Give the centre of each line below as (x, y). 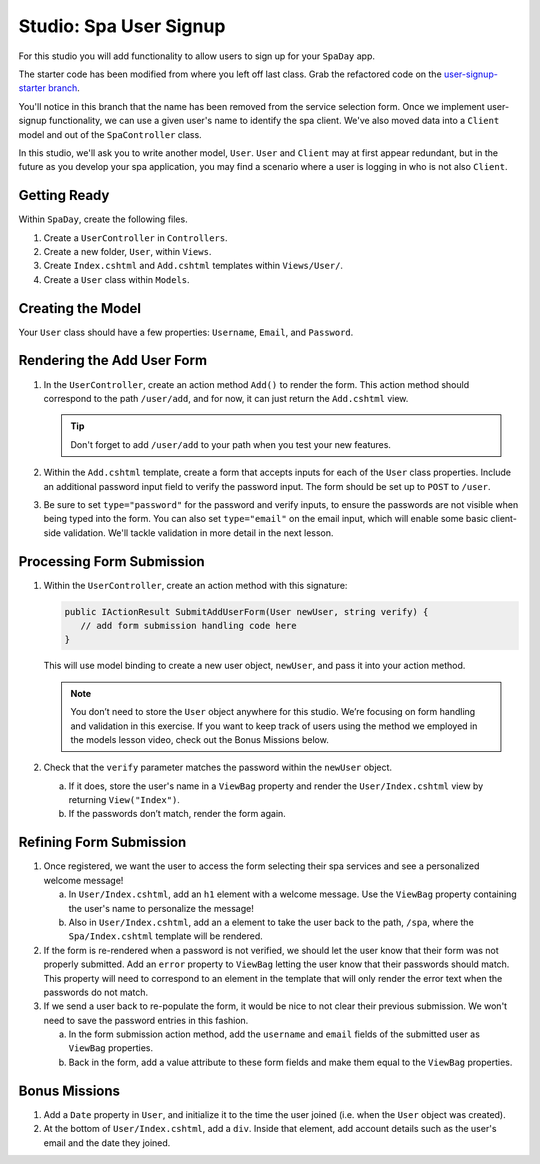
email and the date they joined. (107, 1142)
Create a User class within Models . (116, 279)
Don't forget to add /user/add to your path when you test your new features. (231, 444)
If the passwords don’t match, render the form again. (177, 814)
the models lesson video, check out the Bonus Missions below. (199, 739)
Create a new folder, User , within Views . (127, 251)
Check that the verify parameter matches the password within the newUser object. (218, 767)
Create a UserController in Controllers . (136, 237)
